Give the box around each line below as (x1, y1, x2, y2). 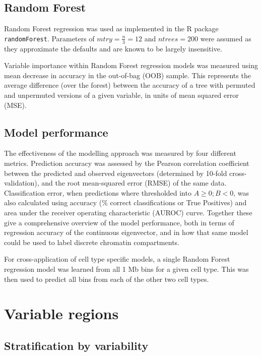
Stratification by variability (4, 337, 149, 353)
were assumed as (200, 33, 251, 43)
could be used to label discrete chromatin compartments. (4, 236, 179, 247)
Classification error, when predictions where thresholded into (4, 187, 191, 198)
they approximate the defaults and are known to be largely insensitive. (4, 43, 222, 53)
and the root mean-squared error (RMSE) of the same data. (41, 177, 227, 188)
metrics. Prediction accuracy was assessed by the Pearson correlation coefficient (4, 157, 249, 168)
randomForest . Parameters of (4, 33, 95, 43)
